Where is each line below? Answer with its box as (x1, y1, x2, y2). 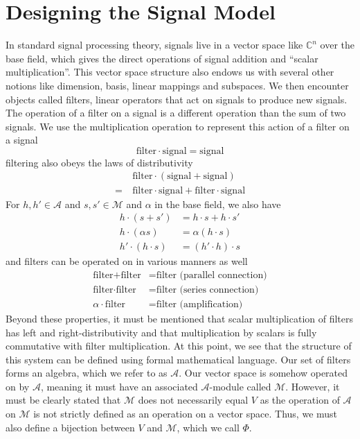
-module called (209, 379, 271, 393)
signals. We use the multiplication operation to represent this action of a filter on (6, 119, 350, 133)
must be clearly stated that (6, 393, 121, 407)
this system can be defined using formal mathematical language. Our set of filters (6, 352, 351, 366)
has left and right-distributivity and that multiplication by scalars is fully (6, 325, 317, 339)
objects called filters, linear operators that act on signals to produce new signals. (6, 92, 348, 106)
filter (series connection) (156, 284, 259, 295)
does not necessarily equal (138, 393, 249, 407)
